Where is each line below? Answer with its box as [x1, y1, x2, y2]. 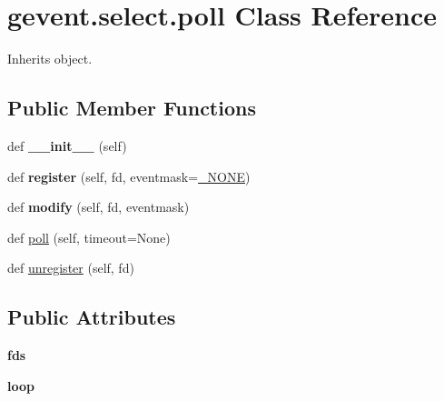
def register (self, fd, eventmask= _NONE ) [7, 166, 251, 185]
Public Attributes [7, 303, 176, 331]
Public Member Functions [7, 94, 256, 122]
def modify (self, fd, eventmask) [7, 197, 190, 216]
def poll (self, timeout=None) [7, 227, 171, 246]
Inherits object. [7, 49, 93, 68]
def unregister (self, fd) [7, 258, 134, 277]
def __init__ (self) [7, 135, 127, 155]
